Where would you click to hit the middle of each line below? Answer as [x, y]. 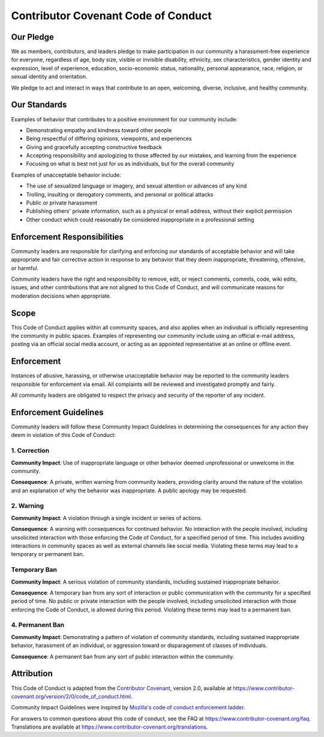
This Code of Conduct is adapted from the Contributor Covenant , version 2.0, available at [121, 688]
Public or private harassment [62, 203]
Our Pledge [32, 37]
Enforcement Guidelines [57, 412]
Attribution [32, 674]
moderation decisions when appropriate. [61, 296]
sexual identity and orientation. [49, 77]
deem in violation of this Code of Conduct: [64, 435]
